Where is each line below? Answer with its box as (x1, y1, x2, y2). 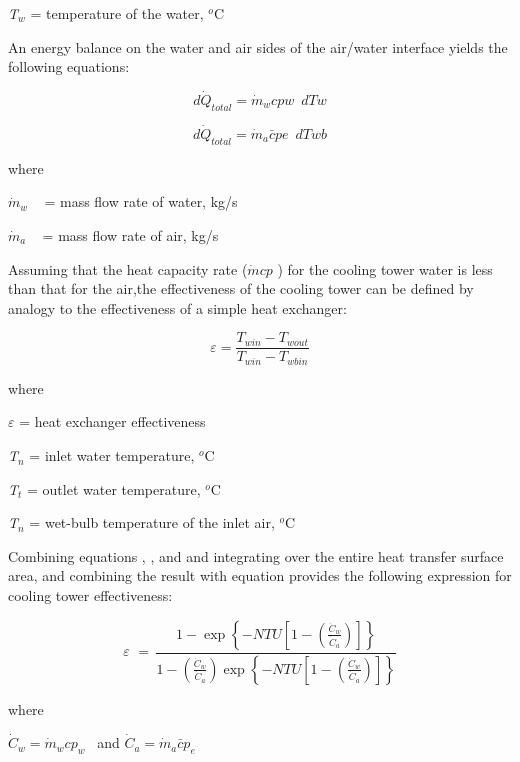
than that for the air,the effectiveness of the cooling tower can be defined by (8, 278, 474, 299)
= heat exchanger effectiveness (19, 411, 206, 432)
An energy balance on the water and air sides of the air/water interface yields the (8, 36, 508, 57)
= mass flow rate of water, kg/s (44, 191, 238, 212)
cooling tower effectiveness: (8, 585, 173, 606)
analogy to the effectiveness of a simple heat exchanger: (8, 297, 347, 318)
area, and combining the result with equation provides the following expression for (8, 565, 512, 586)
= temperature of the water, (30, 3, 204, 23)
